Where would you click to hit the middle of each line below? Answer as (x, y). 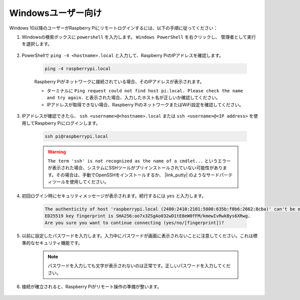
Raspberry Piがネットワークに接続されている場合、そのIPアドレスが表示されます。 (119, 81)
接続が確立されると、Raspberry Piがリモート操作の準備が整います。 (92, 287)
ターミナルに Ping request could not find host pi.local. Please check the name (145, 91)
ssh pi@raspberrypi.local (76, 136)
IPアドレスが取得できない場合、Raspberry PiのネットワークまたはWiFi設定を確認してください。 (145, 104)
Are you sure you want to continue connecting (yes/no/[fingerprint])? (134, 223)
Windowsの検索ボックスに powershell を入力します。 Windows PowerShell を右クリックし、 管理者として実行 (139, 37)
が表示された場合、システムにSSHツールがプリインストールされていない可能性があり (135, 168)
